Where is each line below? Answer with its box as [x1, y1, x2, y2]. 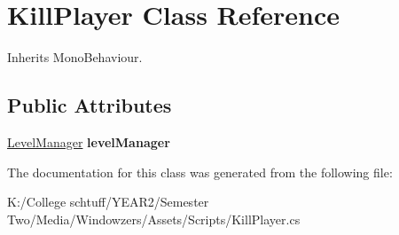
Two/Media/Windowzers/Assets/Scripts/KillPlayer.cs [7, 209, 301, 228]
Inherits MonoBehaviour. [7, 48, 143, 67]
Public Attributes [7, 91, 172, 119]
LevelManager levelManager [7, 132, 170, 151]
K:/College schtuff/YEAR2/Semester [7, 192, 209, 211]
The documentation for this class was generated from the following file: [7, 162, 393, 181]
